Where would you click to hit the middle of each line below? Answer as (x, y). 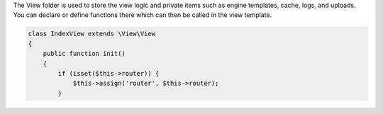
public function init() (84, 54)
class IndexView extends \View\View (92, 34)
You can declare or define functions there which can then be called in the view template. (143, 15)
